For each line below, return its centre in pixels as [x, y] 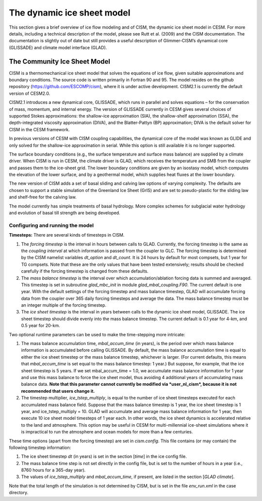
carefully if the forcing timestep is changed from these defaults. [85, 271]
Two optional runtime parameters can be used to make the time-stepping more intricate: [97, 334]
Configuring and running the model [51, 225]
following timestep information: [40, 448]
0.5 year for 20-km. [41, 326]
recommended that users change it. [58, 391]
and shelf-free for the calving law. [43, 197]
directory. [19, 493]
